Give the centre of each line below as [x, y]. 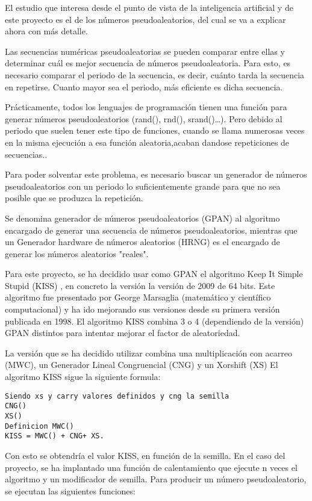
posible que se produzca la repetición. [74, 198]
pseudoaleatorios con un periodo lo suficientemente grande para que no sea [143, 186]
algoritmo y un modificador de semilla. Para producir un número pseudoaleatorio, [156, 479]
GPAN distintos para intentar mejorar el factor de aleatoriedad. [123, 333]
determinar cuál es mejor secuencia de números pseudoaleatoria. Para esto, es [148, 63]
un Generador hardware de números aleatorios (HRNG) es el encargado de [142, 242]
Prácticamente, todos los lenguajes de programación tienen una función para [146, 107]
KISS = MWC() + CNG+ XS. [55, 436]
